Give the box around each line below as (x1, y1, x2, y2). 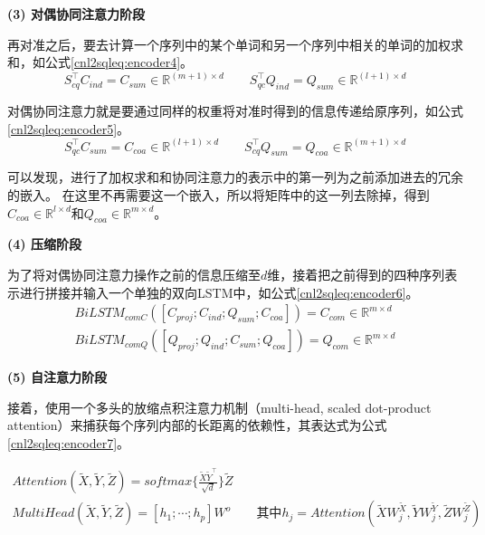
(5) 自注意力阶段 (7, 368, 107, 387)
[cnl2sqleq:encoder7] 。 (7, 434, 130, 453)
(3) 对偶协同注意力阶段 (7, 5, 145, 23)
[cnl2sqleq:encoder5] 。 (7, 119, 130, 138)
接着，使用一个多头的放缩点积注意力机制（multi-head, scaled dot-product (7, 397, 432, 416)
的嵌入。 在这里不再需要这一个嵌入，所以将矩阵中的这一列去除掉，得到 (7, 186, 430, 205)
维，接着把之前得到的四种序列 (267, 265, 445, 284)
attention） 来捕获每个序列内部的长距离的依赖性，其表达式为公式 (7, 416, 387, 435)
